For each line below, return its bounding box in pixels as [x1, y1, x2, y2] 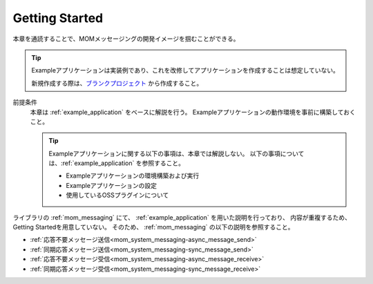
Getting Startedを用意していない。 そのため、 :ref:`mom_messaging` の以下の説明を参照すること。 [12, 223, 294, 231]
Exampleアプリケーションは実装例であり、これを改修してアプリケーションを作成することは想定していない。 [31, 66, 340, 75]
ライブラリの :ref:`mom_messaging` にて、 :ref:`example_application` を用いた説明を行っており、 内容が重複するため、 [12, 213, 352, 221]
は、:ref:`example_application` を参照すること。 [48, 159, 184, 167]
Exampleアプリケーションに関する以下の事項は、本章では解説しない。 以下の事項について [48, 149, 305, 158]
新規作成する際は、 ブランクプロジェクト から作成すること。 [31, 79, 203, 87]
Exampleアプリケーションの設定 [66, 181, 157, 189]
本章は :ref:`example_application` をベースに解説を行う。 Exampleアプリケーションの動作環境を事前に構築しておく [30, 108, 356, 116]
